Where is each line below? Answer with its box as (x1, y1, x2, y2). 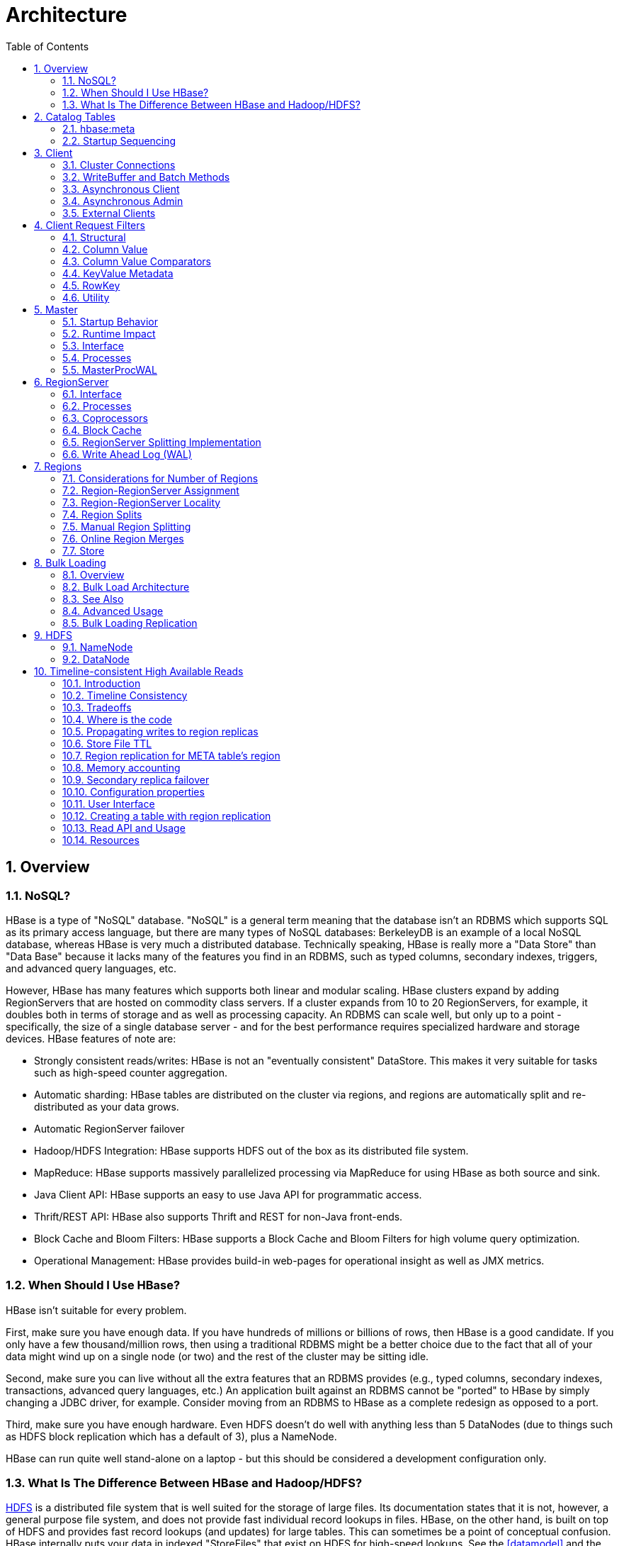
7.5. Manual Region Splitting (62, 520, 191, 533)
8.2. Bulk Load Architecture (62, 580, 190, 593)
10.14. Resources (62, 833, 140, 846)
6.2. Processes (62, 399, 132, 412)
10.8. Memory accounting (62, 761, 181, 774)
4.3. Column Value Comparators (62, 255, 211, 267)
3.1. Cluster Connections (62, 158, 176, 171)
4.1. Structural (62, 230, 126, 243)
